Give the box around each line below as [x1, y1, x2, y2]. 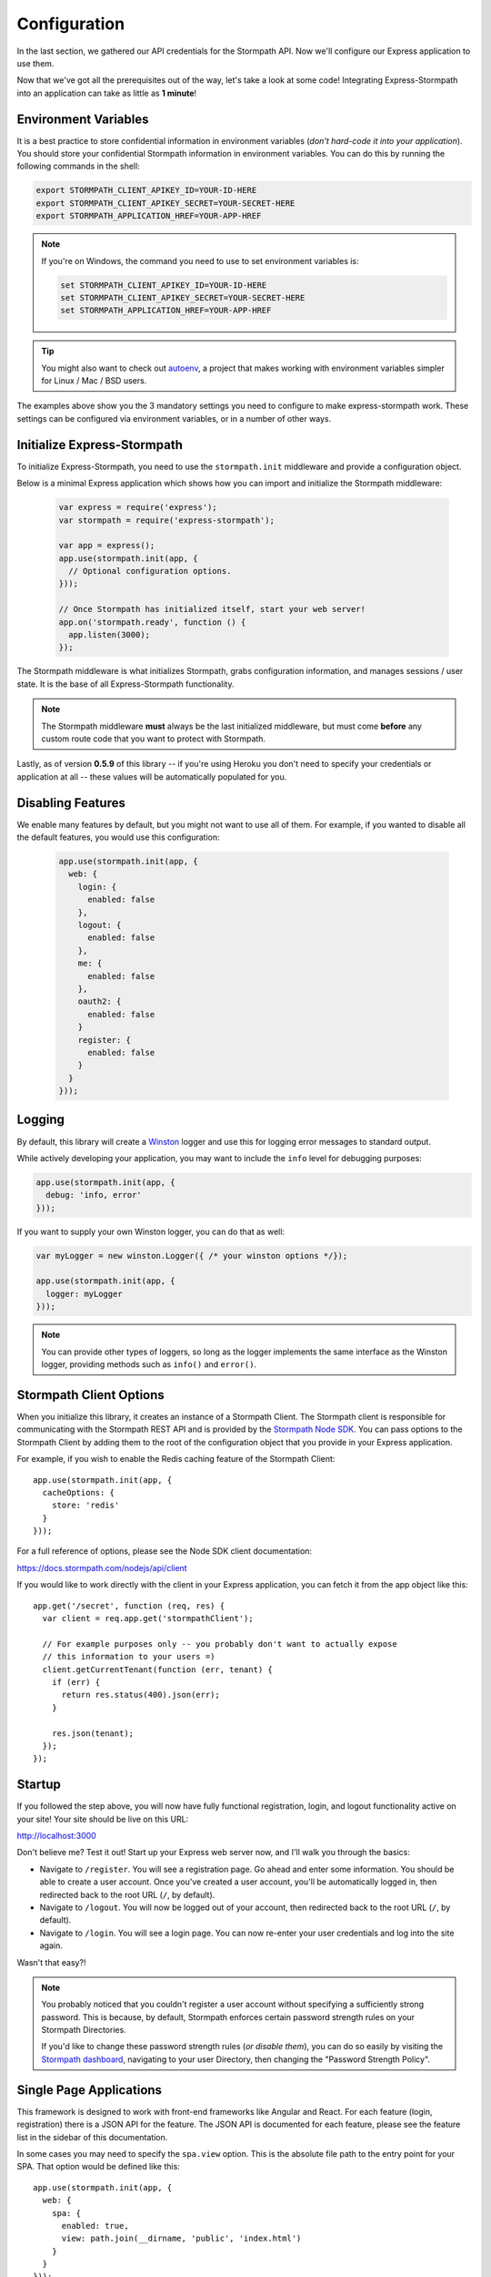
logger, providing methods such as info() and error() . [41, 1359, 257, 1370]
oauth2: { [77, 996, 122, 1006]
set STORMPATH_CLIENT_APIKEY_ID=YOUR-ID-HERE [60, 280, 267, 291]
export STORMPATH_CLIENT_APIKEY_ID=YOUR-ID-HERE [35, 185, 257, 196]
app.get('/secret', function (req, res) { [33, 1600, 225, 1611]
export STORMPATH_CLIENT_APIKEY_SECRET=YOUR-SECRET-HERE [35, 198, 296, 209]
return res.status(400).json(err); [61, 1690, 220, 1700]
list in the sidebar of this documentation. [16, 2131, 168, 2142]
